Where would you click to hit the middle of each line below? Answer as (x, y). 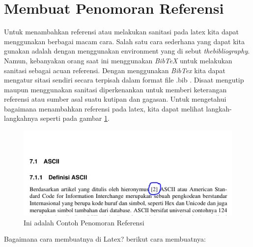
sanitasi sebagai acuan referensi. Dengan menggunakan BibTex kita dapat (115, 70)
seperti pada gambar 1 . (75, 118)
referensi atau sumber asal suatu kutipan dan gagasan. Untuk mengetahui (115, 99)
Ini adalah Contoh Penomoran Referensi (84, 222)
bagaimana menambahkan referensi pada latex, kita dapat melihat (104, 108)
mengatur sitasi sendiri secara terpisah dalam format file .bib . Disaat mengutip (124, 80)
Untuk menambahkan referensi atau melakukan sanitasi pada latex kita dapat (121, 32)
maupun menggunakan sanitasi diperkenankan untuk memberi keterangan (115, 89)
